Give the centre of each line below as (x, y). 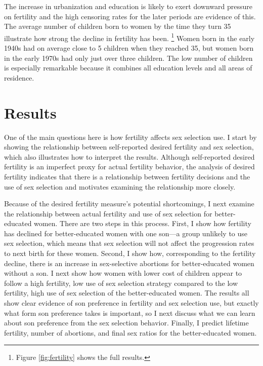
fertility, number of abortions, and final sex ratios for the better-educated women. (130, 332)
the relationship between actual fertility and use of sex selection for (108, 213)
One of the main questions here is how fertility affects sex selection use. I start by (130, 137)
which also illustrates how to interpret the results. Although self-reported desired (129, 156)
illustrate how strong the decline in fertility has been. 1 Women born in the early (129, 37)
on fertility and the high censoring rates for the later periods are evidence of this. (130, 16)
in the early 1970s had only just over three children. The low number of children (128, 58)
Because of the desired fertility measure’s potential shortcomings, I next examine (129, 204)
